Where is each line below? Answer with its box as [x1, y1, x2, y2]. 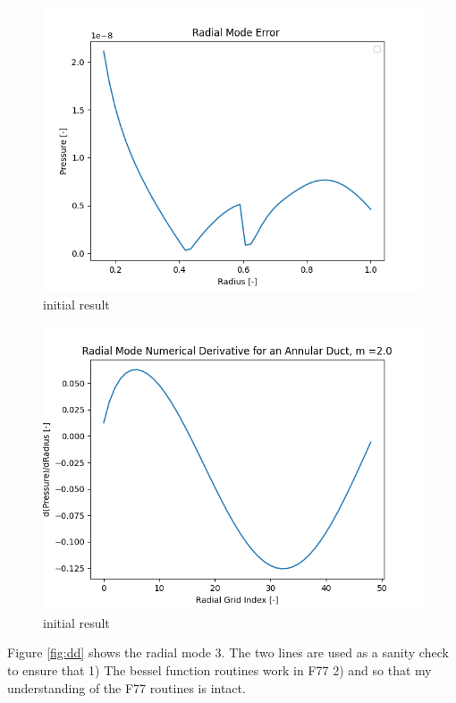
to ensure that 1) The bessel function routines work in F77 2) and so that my [7, 660, 432, 679]
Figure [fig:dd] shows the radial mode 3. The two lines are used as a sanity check [7, 643, 449, 662]
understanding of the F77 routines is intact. [7, 678, 246, 697]
